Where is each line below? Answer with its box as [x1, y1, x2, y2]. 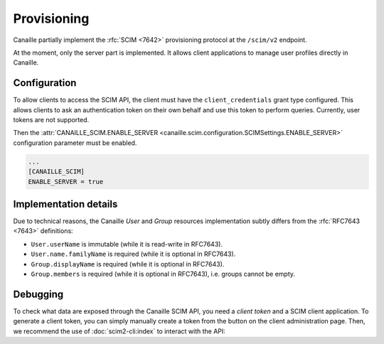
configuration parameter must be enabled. [13, 139, 137, 147]
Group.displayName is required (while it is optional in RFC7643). [31, 259, 225, 268]
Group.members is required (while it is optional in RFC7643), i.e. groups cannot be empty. [31, 270, 295, 279]
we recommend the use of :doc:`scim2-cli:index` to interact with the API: [13, 327, 225, 335]
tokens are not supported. [13, 116, 90, 124]
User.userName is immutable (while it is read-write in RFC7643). [31, 240, 223, 248]
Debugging [13, 288, 64, 300]
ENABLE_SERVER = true [28, 178, 104, 186]
